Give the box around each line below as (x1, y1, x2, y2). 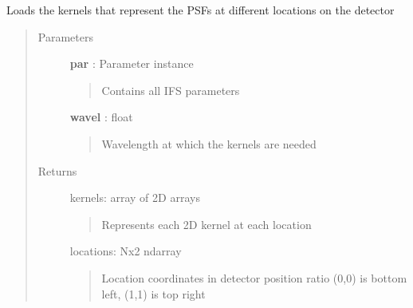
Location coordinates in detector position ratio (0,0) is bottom (101, 269, 407, 286)
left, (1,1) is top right (101, 285, 206, 302)
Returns (37, 162, 77, 179)
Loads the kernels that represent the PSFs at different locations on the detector (6, 2, 395, 18)
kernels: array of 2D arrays (69, 189, 200, 206)
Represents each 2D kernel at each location (101, 215, 312, 232)
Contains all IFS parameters (101, 81, 240, 98)
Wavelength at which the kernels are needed (101, 135, 317, 152)
